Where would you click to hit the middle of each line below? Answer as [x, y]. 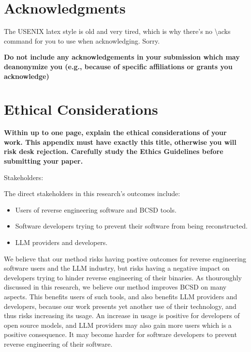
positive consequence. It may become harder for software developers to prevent [120, 334]
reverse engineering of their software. [58, 344]
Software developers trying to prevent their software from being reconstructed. [131, 226]
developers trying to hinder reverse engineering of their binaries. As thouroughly [123, 277]
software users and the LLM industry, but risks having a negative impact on [117, 268]
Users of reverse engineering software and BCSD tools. [96, 209]
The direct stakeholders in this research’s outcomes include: [92, 193]
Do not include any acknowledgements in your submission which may [122, 57]
